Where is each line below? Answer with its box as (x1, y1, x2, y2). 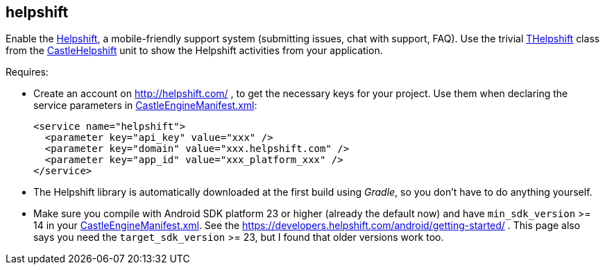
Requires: (6, 66, 49, 78)
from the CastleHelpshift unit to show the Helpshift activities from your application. (6, 44, 383, 57)
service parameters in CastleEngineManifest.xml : (33, 99, 257, 112)
